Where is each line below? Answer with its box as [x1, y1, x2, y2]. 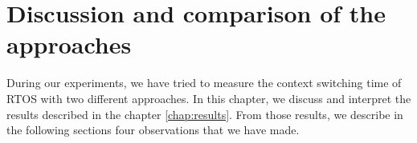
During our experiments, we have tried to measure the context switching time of [6, 74, 402, 91]
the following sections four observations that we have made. [6, 121, 300, 138]
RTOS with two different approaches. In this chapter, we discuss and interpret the [6, 89, 411, 106]
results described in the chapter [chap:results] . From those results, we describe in [6, 105, 403, 122]
